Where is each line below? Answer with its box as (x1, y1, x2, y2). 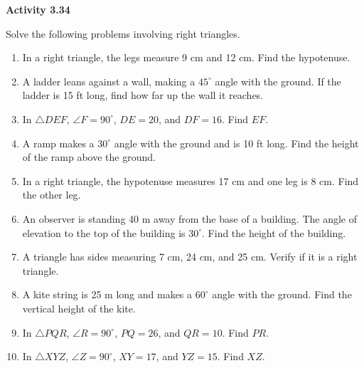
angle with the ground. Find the (212, 287, 352, 302)
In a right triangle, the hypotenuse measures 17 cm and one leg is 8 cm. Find (22, 173, 359, 188)
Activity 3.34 (6, 2, 70, 16)
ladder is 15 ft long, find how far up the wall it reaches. (22, 88, 264, 102)
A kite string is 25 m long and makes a (22, 287, 193, 302)
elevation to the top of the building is (22, 225, 186, 240)
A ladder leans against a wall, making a (22, 73, 196, 88)
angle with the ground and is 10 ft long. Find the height (114, 135, 359, 150)
